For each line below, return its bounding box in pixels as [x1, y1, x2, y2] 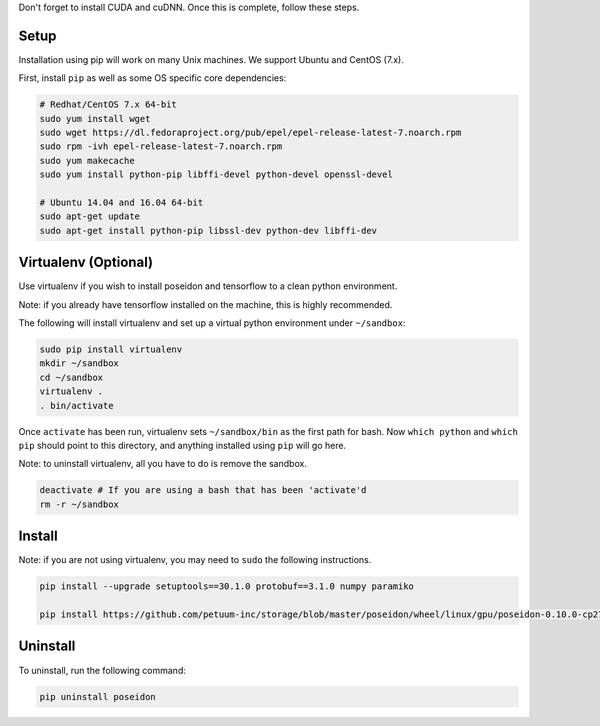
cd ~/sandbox [39, 371, 104, 383]
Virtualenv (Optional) [18, 254, 154, 271]
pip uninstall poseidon [39, 691, 157, 702]
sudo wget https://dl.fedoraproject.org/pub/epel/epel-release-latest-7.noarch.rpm [39, 127, 462, 139]
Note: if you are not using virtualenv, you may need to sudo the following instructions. [18, 554, 372, 566]
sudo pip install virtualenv [39, 344, 183, 355]
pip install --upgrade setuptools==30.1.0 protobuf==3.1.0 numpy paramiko [39, 581, 415, 592]
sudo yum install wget [39, 113, 151, 124]
